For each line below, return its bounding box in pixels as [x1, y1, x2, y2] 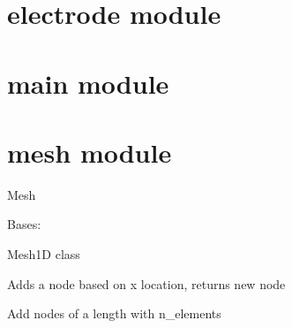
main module [7, 65, 169, 101]
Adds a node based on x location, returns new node [7, 274, 286, 293]
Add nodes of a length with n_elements [7, 304, 221, 323]
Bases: [7, 215, 41, 233]
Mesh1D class [7, 245, 80, 263]
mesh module [7, 133, 172, 170]
